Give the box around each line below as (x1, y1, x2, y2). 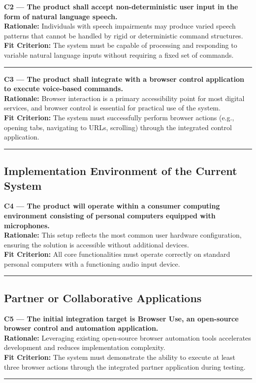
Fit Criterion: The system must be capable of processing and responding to (4, 40, 237, 50)
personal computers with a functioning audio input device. (4, 258, 180, 269)
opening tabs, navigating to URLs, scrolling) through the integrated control (4, 122, 232, 132)
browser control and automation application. (4, 323, 159, 333)
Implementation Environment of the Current (4, 163, 237, 178)
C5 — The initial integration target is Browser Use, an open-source (4, 313, 239, 323)
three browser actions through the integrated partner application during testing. (4, 361, 246, 372)
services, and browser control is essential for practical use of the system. (4, 103, 221, 113)
